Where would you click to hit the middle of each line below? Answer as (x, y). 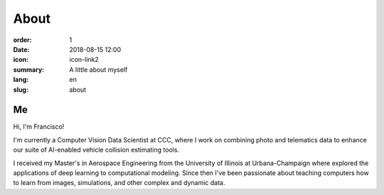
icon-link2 (84, 60)
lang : (21, 80)
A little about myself (98, 69)
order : (22, 40)
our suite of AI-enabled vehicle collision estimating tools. (96, 150)
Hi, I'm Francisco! (39, 127)
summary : (29, 69)
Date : (21, 49)
